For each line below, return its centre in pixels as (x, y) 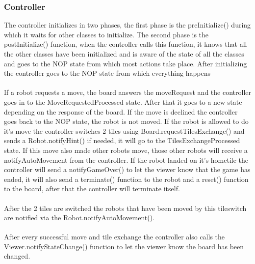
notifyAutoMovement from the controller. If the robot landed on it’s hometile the (126, 160)
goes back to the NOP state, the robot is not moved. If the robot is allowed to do (126, 121)
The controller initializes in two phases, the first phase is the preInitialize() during (127, 25)
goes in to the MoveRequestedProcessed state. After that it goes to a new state (123, 102)
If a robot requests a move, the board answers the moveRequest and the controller (127, 92)
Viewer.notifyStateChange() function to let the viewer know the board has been (124, 246)
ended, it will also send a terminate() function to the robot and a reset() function (126, 179)
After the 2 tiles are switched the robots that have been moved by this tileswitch (125, 208)
